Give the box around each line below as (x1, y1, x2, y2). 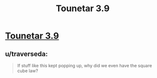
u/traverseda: (5, 50, 48, 58)
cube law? (17, 68, 38, 74)
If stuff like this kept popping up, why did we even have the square (17, 63, 153, 68)
